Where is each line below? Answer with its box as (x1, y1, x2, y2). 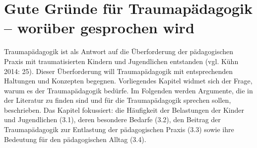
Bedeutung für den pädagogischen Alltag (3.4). (4, 134, 146, 144)
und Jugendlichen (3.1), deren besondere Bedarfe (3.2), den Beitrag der (4, 114, 221, 125)
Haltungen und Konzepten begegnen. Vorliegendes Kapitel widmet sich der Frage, (4, 75, 253, 86)
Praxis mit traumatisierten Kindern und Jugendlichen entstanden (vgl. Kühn (4, 56, 239, 66)
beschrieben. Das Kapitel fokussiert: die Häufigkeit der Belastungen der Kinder (4, 104, 244, 115)
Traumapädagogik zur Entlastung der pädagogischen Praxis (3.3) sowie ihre (4, 124, 234, 135)
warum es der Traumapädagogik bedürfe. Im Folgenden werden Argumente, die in (4, 85, 253, 95)
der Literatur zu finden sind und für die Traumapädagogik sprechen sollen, (4, 95, 231, 105)
